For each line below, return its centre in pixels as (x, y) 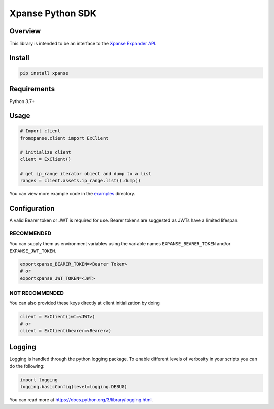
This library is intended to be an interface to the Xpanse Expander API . (83, 44)
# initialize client (45, 152)
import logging (39, 380)
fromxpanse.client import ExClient (64, 138)
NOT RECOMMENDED (37, 293)
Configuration (32, 208)
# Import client (40, 131)
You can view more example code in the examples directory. (72, 194)
